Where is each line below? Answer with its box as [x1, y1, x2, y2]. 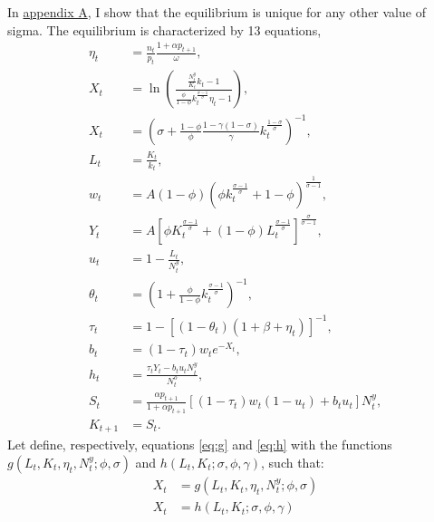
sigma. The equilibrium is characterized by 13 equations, [7, 20, 322, 39]
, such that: [261, 453, 324, 472]
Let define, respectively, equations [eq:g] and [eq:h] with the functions [7, 435, 392, 454]
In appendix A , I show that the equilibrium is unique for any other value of [7, 3, 426, 21]
